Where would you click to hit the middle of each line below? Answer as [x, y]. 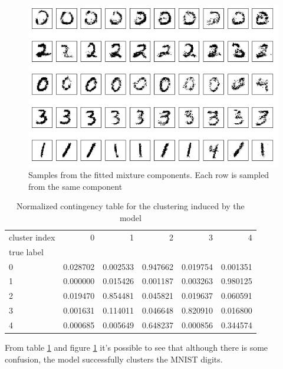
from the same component [75, 186]
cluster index [32, 237]
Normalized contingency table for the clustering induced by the [131, 206]
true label [26, 251]
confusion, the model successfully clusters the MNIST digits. [114, 359]
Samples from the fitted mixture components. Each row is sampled [149, 175]
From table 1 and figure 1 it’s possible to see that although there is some [136, 347]
